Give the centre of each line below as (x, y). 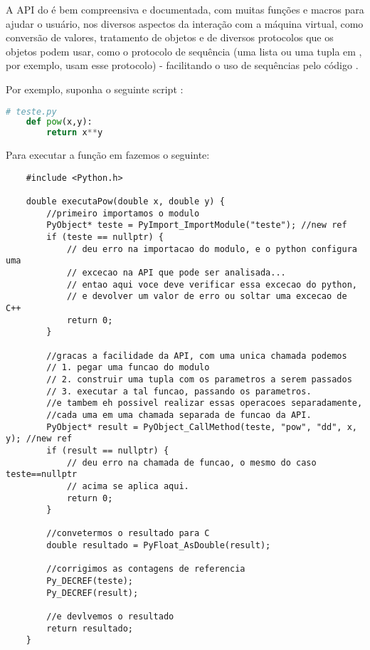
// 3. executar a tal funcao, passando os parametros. (179, 391)
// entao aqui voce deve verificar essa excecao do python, (212, 284)
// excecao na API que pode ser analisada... (176, 273)
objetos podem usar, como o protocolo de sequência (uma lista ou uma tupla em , (184, 51)
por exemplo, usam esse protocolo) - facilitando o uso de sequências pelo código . (182, 65)
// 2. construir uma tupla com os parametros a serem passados (199, 379)
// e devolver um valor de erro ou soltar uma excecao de (207, 297)
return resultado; (90, 628)
